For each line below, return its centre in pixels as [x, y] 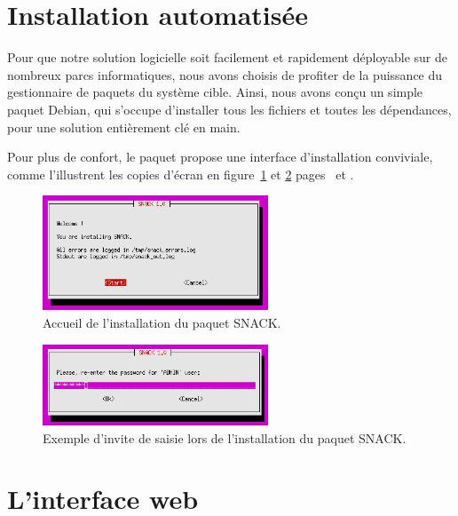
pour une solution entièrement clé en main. [124, 127]
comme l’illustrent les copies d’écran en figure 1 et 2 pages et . [181, 174]
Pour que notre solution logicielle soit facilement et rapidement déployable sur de [228, 57]
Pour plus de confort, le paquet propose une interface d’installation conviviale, [220, 157]
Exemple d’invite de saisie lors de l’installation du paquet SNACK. [225, 437]
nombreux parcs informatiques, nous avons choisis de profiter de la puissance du [225, 74]
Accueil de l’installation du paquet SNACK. [162, 323]
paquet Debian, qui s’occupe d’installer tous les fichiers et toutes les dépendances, [229, 109]
